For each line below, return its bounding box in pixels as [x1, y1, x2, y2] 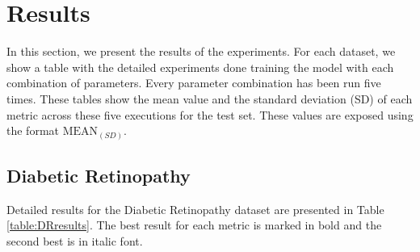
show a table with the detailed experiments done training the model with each [6, 58, 394, 75]
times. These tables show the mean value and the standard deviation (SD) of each [6, 90, 413, 107]
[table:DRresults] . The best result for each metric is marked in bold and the [6, 216, 382, 233]
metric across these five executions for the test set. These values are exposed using [6, 106, 414, 123]
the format [6, 122, 59, 139]
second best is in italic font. [6, 233, 143, 249]
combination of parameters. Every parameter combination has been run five [6, 74, 381, 91]
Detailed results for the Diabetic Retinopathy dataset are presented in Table [6, 200, 384, 217]
